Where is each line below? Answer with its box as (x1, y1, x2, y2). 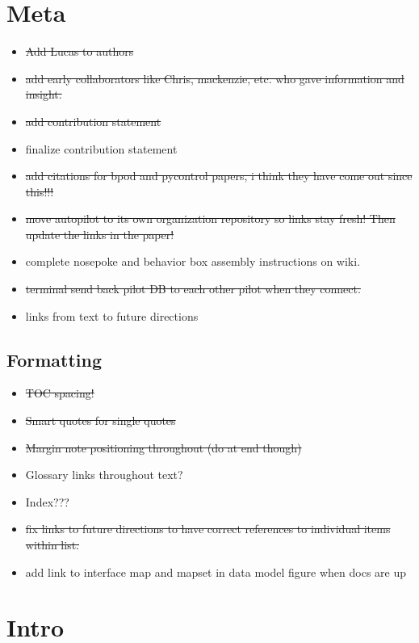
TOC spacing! (25, 385, 94, 401)
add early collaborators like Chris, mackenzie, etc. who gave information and (25, 69, 404, 86)
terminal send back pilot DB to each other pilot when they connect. (25, 280, 361, 297)
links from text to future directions (25, 307, 199, 324)
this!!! (25, 183, 54, 200)
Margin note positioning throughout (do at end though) (25, 439, 302, 456)
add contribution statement (25, 112, 161, 129)
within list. (25, 536, 80, 553)
